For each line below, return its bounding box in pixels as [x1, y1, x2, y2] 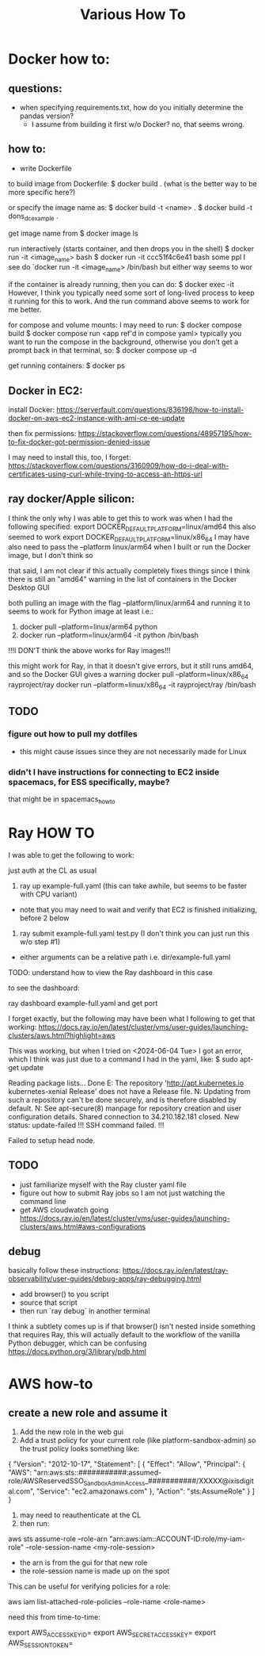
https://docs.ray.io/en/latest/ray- [122, 1266, 229, 1275]
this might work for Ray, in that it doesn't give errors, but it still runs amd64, [8, 661, 254, 671]
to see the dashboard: [8, 983, 81, 992]
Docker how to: [8, 50, 111, 68]
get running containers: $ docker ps [8, 361, 125, 370]
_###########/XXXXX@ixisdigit [145, 1476, 255, 1486]
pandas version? [19, 111, 74, 120]
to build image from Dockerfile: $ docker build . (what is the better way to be [8, 178, 257, 188]
